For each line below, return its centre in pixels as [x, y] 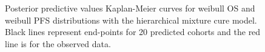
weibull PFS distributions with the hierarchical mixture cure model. [131, 20]
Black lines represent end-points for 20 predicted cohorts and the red [133, 32]
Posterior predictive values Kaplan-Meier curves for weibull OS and [130, 8]
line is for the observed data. [58, 43]
